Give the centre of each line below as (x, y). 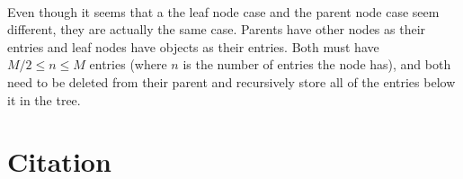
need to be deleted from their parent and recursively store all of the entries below (231, 81)
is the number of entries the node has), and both (317, 64)
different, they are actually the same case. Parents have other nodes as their (217, 29)
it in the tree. (44, 99)
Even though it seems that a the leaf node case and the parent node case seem (223, 11)
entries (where (128, 64)
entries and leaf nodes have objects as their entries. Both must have (193, 46)
